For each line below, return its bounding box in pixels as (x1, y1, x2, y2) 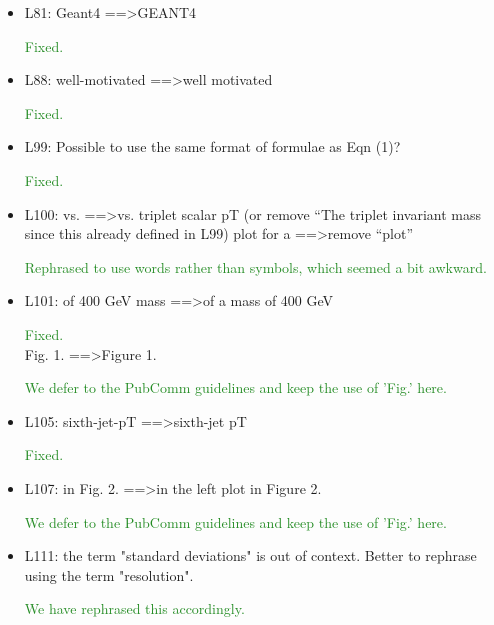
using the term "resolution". (24, 564, 194, 585)
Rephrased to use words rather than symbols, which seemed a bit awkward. (24, 256, 487, 277)
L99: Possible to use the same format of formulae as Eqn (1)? (24, 136, 401, 157)
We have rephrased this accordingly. (24, 598, 245, 619)
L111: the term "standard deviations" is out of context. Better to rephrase (24, 545, 477, 566)
